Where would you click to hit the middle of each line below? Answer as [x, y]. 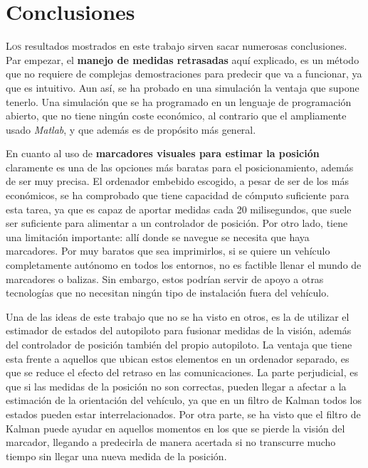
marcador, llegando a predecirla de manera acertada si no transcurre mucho [171, 442]
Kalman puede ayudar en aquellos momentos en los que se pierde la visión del [175, 428]
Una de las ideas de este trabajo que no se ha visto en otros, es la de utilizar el [178, 316]
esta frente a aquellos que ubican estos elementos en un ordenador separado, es [178, 358]
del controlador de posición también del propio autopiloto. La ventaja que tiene [179, 344]
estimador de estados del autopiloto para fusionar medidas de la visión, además [179, 330]
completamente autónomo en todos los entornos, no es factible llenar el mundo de [184, 265]
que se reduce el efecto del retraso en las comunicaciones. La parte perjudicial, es [182, 372]
